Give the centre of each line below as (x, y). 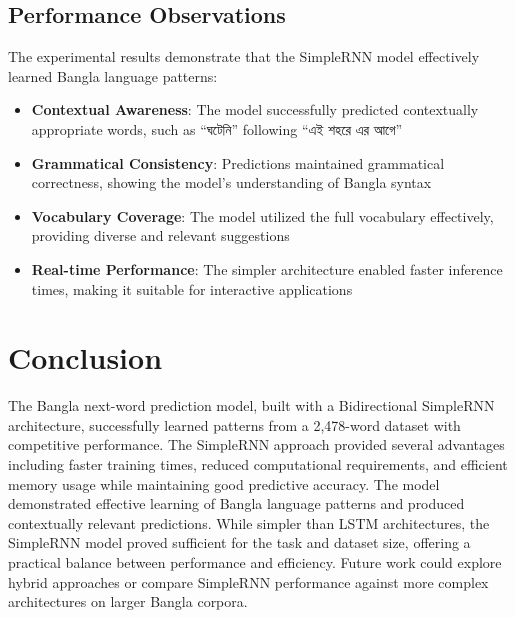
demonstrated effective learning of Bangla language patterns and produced (236, 503)
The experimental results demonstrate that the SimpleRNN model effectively (244, 56)
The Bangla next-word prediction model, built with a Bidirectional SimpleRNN (251, 405)
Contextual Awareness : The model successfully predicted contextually (255, 109)
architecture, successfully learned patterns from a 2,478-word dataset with (234, 424)
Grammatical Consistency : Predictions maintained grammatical (238, 162)
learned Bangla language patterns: (113, 75)
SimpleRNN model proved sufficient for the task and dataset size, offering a (239, 542)
